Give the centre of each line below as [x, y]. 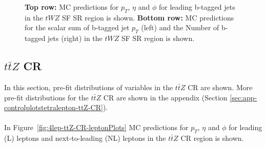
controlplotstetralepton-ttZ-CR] [54, 107]
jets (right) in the [75, 38]
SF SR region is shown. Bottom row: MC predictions [148, 17]
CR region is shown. [212, 138]
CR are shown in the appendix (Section [165, 97]
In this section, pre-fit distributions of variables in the [89, 87]
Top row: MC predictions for [72, 7]
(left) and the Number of [180, 27]
